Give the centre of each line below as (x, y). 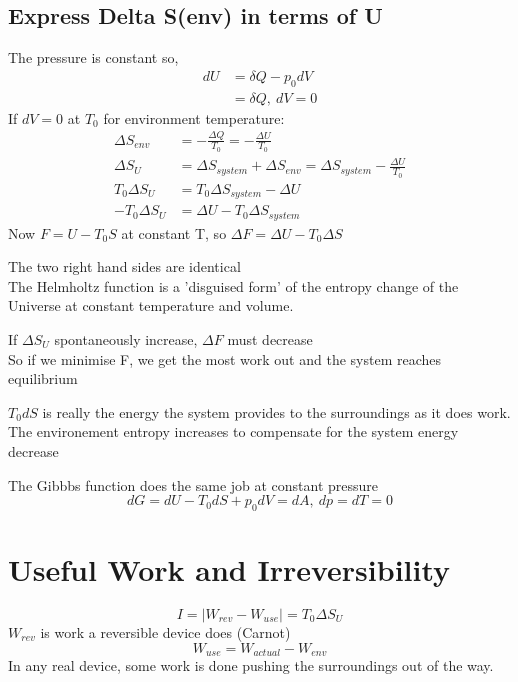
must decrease (270, 338)
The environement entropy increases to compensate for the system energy (233, 431)
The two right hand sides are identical (124, 266)
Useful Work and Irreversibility (229, 569)
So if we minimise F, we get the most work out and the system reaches (225, 358)
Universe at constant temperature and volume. (151, 305)
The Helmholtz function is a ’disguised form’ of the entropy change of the (233, 285)
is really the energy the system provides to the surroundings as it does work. (276, 411)
